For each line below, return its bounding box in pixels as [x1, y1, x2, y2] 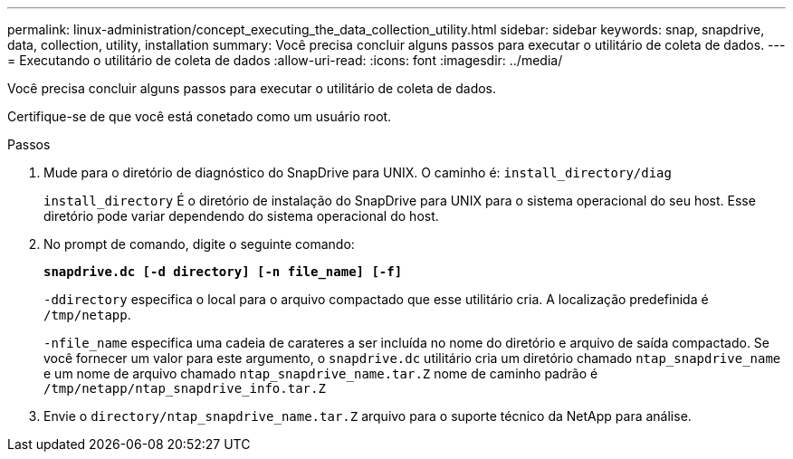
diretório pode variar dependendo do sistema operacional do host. [43, 208, 439, 224]
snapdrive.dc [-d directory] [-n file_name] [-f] [43, 264, 403, 279]
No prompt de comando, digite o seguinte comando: [43, 236, 355, 252]
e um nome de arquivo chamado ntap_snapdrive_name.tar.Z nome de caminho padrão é [43, 366, 598, 381]
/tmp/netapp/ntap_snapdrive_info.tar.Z [43, 381, 326, 396]
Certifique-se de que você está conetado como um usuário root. [7, 109, 392, 124]
